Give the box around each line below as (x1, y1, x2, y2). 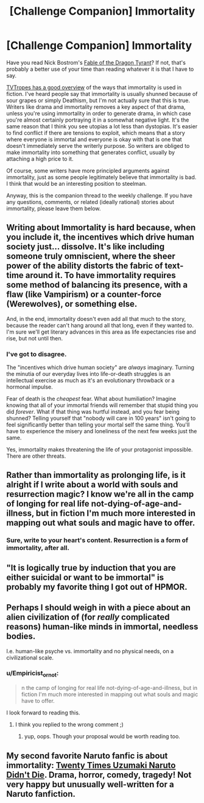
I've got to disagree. (6, 350, 67, 358)
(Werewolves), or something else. (6, 299, 138, 309)
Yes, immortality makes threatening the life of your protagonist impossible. (6, 446, 193, 453)
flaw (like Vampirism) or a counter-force (6, 289, 162, 300)
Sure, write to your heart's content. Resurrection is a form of (6, 536, 189, 544)
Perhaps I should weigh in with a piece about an (6, 603, 191, 613)
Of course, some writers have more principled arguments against (6, 167, 170, 174)
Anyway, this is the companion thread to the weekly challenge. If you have (6, 191, 193, 199)
